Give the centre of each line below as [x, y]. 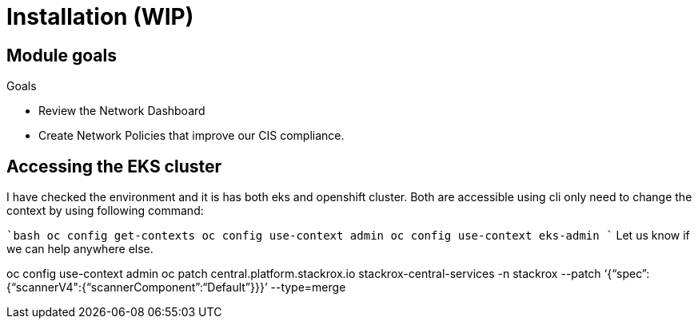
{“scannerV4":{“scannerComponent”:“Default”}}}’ [137, 287]
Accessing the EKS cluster [114, 166]
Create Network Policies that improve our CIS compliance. [191, 136]
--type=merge [308, 287]
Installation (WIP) [100, 17]
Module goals [62, 55]
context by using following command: [105, 211]
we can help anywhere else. [80, 249]
